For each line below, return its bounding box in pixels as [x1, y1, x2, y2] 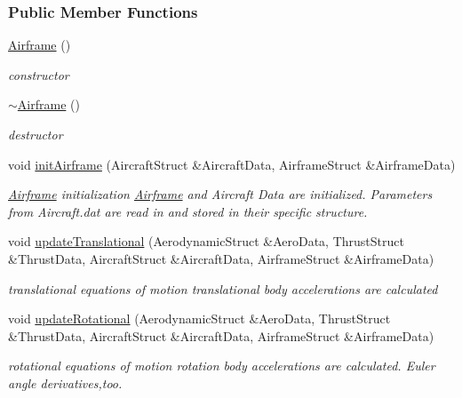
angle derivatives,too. [8, 373, 123, 392]
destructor [8, 125, 63, 143]
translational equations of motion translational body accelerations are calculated [8, 279, 438, 298]
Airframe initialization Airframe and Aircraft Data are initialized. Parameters [8, 185, 433, 203]
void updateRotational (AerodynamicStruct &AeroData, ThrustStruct [8, 309, 391, 328]
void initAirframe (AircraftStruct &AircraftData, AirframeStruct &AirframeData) [8, 155, 456, 173]
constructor [8, 65, 69, 84]
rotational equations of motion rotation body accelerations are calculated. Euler [8, 356, 435, 375]
